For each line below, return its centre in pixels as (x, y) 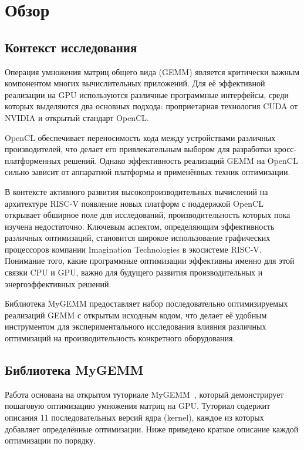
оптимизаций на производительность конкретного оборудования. (120, 338)
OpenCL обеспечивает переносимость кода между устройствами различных (140, 137)
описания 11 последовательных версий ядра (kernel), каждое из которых (134, 417)
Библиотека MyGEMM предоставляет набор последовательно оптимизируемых (146, 303)
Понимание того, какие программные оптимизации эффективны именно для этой (150, 261)
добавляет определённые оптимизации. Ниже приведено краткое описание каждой (152, 429)
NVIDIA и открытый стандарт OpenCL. (77, 117)
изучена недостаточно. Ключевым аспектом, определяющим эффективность (140, 226)
